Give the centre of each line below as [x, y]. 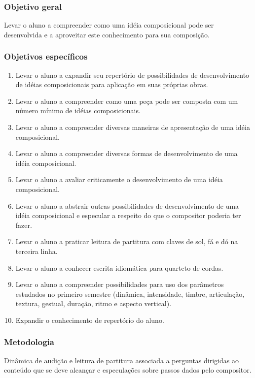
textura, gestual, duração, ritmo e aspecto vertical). [93, 303]
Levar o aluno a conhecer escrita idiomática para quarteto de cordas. [119, 268]
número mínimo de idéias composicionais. [78, 110]
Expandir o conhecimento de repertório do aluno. [90, 320]
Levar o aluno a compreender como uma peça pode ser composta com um [127, 101]
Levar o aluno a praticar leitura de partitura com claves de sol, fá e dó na [127, 241]
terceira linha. [36, 251]
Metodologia [29, 342]
